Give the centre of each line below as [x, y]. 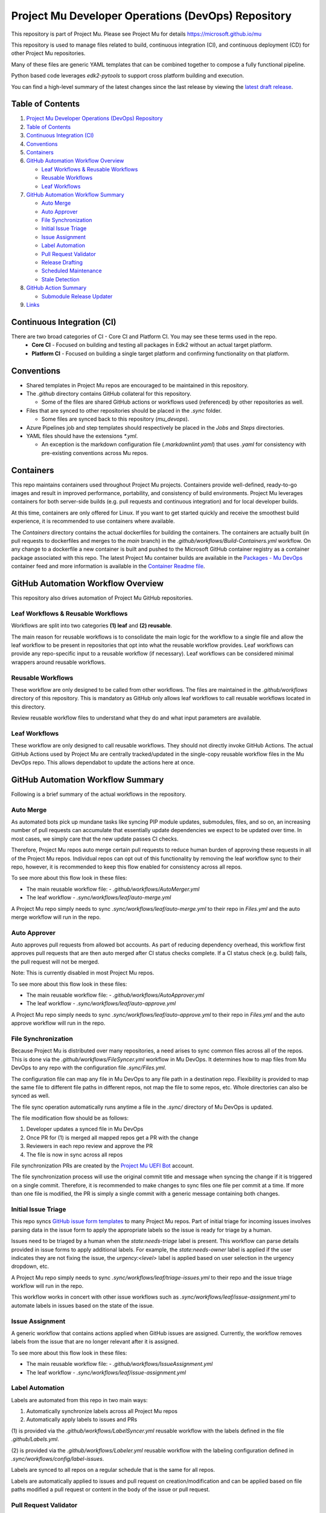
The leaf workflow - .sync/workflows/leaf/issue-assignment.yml [106, 1372]
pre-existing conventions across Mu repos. [95, 453]
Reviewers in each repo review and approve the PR [90, 1146]
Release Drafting [62, 263]
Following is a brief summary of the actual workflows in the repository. [99, 794]
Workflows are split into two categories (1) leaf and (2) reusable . [91, 626]
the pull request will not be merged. [55, 962]
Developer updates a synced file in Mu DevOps [85, 1129]
